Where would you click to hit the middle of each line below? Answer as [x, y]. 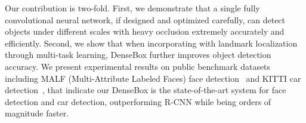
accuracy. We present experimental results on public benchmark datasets [138, 66]
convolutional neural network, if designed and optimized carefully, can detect [145, 19]
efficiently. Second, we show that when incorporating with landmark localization [151, 43]
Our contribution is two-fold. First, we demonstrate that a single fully [132, 8]
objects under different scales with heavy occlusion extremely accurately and [145, 31]
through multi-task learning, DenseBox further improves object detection [138, 55]
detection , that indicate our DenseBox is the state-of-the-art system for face [146, 90]
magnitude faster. [37, 113]
